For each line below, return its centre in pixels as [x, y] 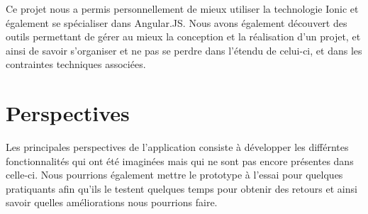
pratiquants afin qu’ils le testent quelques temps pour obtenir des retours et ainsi [182, 188]
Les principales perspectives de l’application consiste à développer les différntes [177, 147]
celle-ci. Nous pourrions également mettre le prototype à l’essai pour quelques [174, 175]
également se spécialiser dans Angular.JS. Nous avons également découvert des [177, 22]
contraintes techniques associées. [76, 64]
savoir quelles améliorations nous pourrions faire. [112, 202]
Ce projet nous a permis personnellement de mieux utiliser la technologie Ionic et [182, 9]
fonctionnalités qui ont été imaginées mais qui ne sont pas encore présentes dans [180, 160]
